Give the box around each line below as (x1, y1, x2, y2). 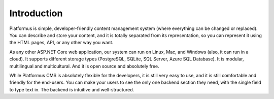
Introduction (9, 8, 63, 19)
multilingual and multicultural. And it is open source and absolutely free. (9, 63, 159, 69)
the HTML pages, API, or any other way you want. (9, 40, 114, 46)
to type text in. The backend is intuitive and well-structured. (9, 86, 134, 92)
